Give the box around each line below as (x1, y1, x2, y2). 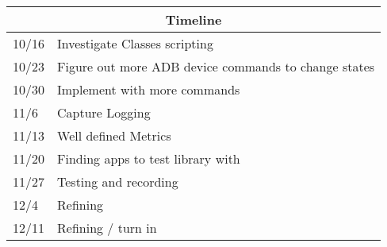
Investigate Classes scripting (57, 34, 213, 52)
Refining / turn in (57, 218, 157, 237)
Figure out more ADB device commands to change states (57, 57, 375, 75)
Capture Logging (57, 103, 151, 122)
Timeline (165, 10, 222, 29)
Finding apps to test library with (57, 149, 240, 168)
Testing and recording (57, 172, 178, 191)
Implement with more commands (57, 80, 240, 98)
